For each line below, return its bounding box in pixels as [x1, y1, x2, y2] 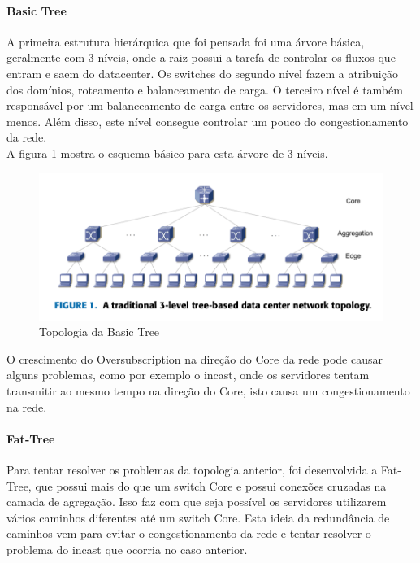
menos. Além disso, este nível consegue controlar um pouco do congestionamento [6, 112, 409, 129]
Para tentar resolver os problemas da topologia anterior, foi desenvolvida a [6, 461, 378, 478]
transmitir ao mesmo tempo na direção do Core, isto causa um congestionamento [6, 382, 410, 399]
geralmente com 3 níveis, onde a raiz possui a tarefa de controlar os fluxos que [6, 49, 396, 66]
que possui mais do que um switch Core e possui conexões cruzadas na [35, 477, 387, 494]
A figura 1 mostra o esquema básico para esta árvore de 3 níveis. [6, 144, 328, 161]
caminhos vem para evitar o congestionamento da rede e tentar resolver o [6, 525, 371, 542]
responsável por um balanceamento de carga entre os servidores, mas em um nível [6, 97, 414, 114]
